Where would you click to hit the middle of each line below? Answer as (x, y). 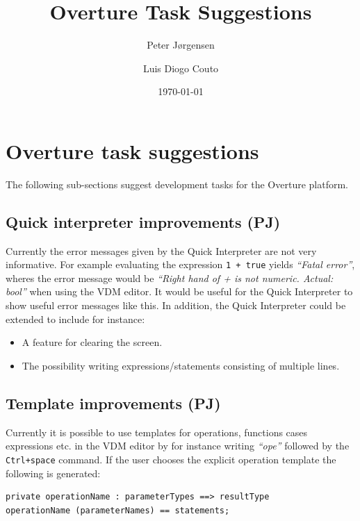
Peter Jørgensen (181, 45)
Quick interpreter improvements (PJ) (143, 221)
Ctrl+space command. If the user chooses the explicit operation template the (171, 459)
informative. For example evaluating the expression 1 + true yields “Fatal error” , (180, 264)
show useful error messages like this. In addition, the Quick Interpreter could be (176, 305)
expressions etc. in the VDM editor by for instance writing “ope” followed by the (178, 446)
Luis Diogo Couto (181, 68)
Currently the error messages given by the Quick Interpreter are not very (161, 250)
